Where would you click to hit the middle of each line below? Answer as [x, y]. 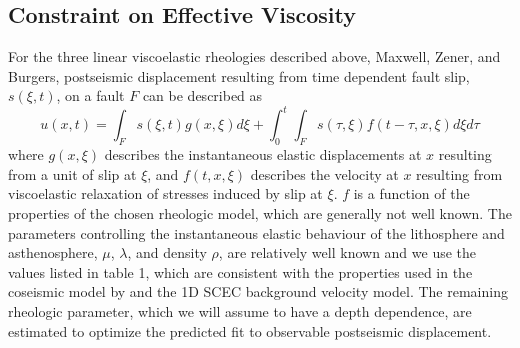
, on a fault [90, 95]
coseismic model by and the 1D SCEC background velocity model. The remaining [258, 291]
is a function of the [411, 193]
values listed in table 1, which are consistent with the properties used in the [240, 271]
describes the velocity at [324, 173]
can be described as [202, 95]
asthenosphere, [53, 252]
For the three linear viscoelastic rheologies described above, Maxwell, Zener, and [254, 56]
